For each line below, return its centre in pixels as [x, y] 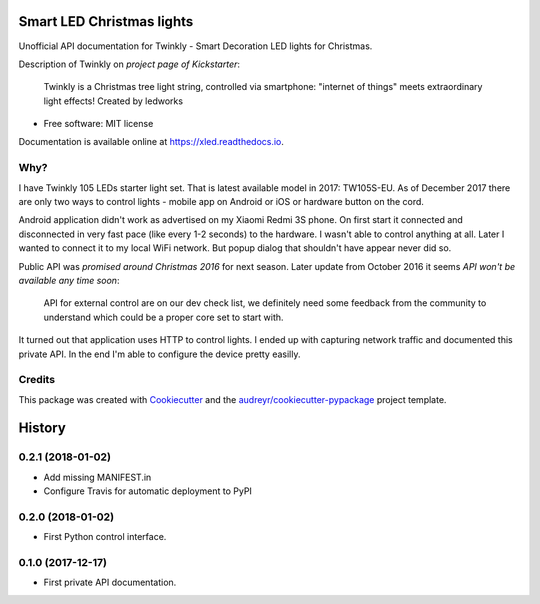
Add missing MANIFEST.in [97, 477]
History [42, 428]
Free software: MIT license [98, 124]
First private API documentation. [110, 582]
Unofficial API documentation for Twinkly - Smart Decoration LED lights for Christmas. [195, 46]
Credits [36, 380]
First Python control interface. [105, 537]
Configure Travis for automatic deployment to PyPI [147, 491]
